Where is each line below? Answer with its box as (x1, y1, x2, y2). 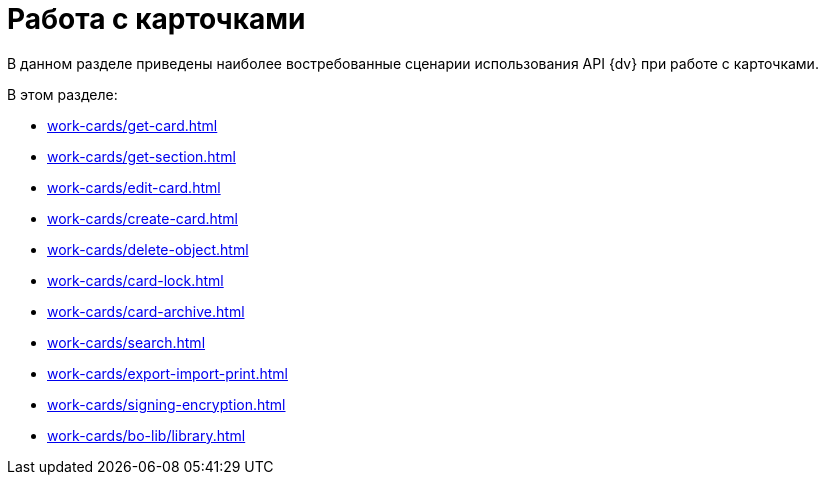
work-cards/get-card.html (47, 116, 218, 134)
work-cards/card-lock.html (47, 271, 224, 289)
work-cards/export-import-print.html (47, 364, 288, 382)
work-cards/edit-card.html (47, 178, 221, 196)
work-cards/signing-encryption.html (47, 395, 286, 413)
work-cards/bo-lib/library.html (47, 426, 246, 444)
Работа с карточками (7, 2, 306, 36)
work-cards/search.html (47, 333, 206, 351)
